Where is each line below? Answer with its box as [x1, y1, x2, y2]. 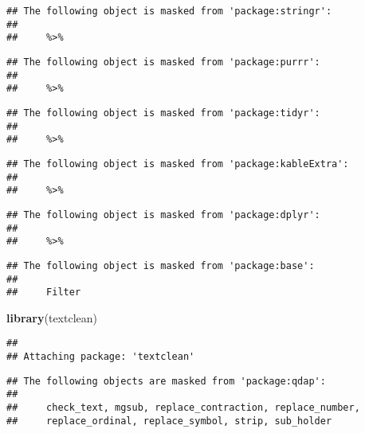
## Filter [6, 287, 81, 298]
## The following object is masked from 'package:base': [6, 259, 315, 271]
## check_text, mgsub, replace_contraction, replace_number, [6, 402, 360, 414]
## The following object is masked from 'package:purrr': [6, 56, 320, 68]
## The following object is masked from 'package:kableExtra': [6, 158, 349, 170]
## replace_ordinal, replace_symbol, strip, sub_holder [6, 415, 332, 427]
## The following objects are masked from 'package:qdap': [6, 375, 326, 387]
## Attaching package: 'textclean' [6, 351, 195, 363]
